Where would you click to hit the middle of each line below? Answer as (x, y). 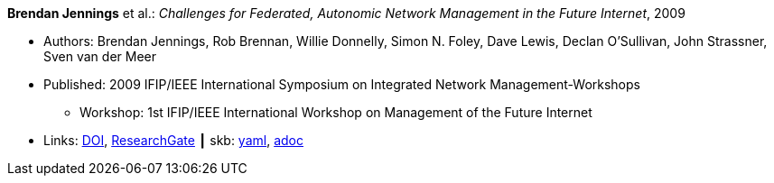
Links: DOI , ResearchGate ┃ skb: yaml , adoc (173, 140)
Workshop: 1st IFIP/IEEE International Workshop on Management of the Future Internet (336, 112)
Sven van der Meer (100, 56)
